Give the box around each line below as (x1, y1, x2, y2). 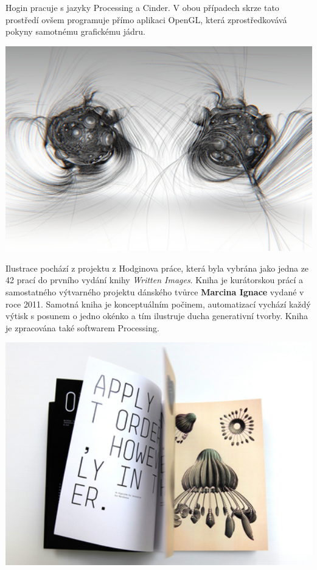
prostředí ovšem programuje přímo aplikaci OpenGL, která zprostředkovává (5, 13, 287, 26)
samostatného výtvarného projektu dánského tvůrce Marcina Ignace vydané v (5, 285, 304, 298)
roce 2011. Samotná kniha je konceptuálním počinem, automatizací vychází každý (5, 297, 311, 310)
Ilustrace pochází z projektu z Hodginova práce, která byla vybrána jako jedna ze (5, 261, 309, 274)
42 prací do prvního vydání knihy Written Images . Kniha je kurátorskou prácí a (5, 273, 304, 286)
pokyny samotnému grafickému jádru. (5, 25, 146, 38)
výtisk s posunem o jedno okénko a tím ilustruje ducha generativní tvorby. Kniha (5, 309, 308, 322)
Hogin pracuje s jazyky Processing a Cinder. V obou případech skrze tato (5, 1, 279, 13)
